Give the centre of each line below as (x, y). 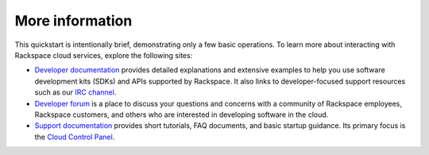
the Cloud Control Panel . (75, 137)
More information (73, 21)
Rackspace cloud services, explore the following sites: (104, 55)
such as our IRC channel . (75, 92)
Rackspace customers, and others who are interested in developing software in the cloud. (182, 114)
